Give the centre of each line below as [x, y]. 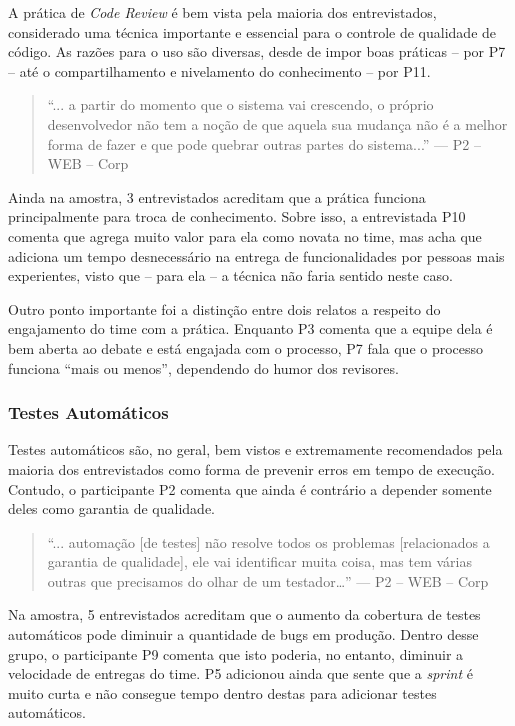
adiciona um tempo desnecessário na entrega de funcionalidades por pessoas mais [256, 255]
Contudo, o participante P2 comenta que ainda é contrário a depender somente [250, 488]
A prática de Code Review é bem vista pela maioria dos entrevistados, [222, 12]
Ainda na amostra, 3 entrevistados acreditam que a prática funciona [217, 196]
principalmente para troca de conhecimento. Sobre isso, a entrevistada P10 [237, 216]
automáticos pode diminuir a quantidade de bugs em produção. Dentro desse [243, 634]
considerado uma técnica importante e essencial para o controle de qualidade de [252, 31]
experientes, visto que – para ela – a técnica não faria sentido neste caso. [230, 275]
